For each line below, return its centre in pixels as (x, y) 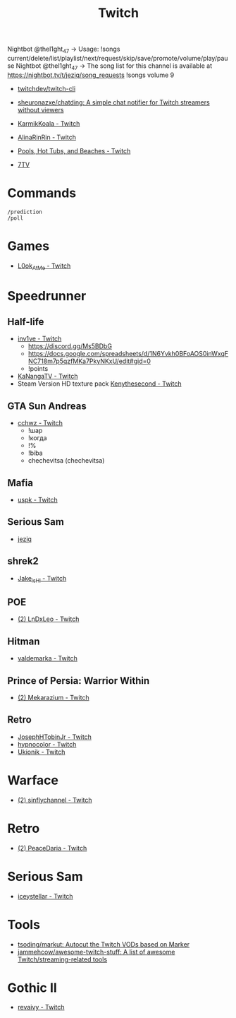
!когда (37, 438)
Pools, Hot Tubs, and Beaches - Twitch (74, 150)
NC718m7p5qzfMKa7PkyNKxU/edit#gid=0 (89, 361)
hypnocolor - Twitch (47, 744)
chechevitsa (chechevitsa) (66, 461)
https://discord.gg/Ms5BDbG (70, 346)
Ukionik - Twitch (41, 752)
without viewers (41, 110)
